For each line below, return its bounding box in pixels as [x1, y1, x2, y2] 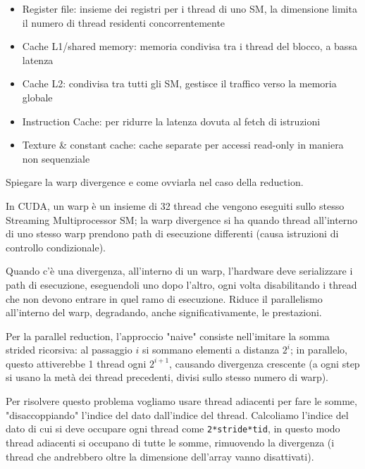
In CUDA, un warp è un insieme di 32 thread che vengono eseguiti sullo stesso [6, 198, 345, 213]
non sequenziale [22, 151, 90, 165]
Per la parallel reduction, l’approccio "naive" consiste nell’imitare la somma [6, 328, 330, 343]
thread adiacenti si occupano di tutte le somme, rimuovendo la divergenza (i [6, 434, 335, 449]
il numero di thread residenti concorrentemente [22, 15, 225, 30]
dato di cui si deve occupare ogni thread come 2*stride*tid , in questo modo [6, 421, 340, 436]
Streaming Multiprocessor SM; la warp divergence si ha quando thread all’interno [6, 212, 358, 227]
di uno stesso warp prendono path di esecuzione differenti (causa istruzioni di [6, 226, 339, 241]
